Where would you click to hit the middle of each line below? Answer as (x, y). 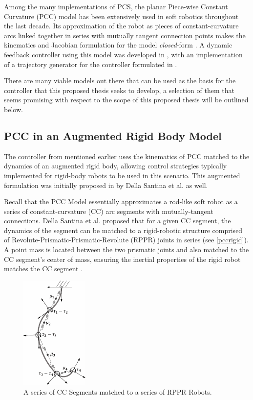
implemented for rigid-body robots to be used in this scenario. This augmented (122, 175)
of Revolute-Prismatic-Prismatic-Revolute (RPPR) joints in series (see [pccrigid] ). (126, 240)
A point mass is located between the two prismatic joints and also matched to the (126, 249)
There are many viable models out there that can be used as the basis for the (120, 81)
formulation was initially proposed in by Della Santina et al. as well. (106, 185)
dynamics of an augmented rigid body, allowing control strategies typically (116, 166)
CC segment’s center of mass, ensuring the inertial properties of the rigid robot (122, 259)
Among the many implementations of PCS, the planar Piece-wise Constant (116, 6)
